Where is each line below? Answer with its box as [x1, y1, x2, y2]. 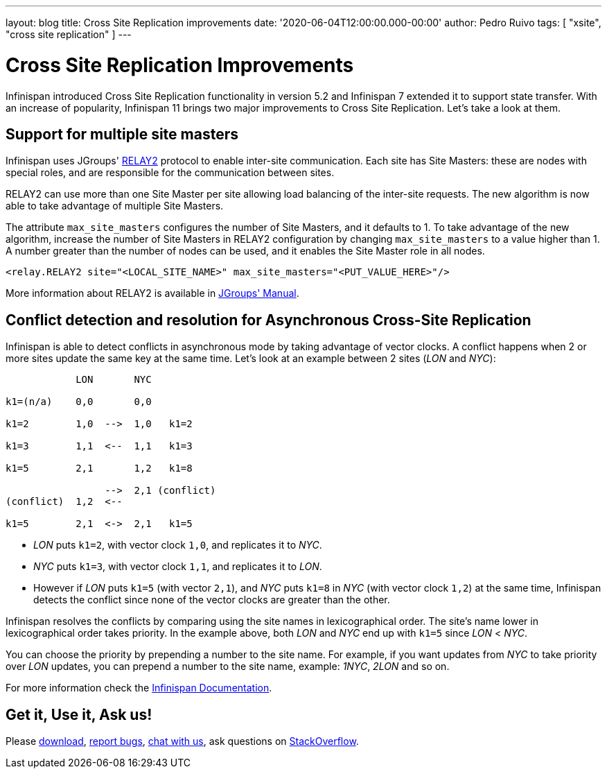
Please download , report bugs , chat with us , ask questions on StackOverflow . [6, 735, 359, 748]
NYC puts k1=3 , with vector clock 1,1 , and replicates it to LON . [33, 560, 322, 573]
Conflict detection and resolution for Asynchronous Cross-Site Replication [6, 311, 531, 329]
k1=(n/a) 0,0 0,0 [6, 396, 152, 408]
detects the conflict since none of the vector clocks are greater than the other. [33, 594, 390, 606]
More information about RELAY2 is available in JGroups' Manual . [6, 287, 299, 300]
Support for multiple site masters [6, 125, 238, 143]
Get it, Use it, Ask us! [6, 705, 152, 723]
